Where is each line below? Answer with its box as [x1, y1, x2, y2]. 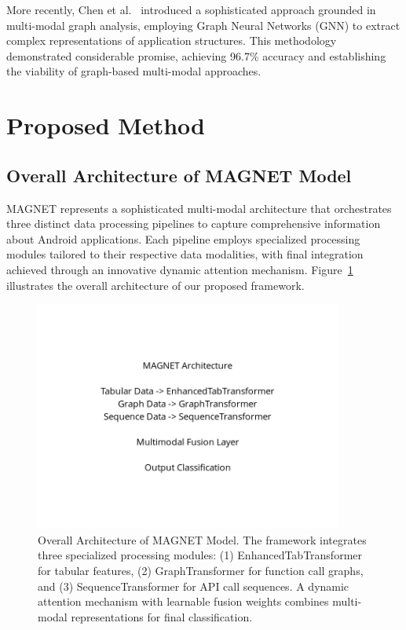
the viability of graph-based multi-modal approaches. [6, 63, 262, 79]
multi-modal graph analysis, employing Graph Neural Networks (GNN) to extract [6, 16, 401, 33]
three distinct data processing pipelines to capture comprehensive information [6, 215, 381, 232]
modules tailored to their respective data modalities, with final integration [6, 246, 364, 262]
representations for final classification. [71, 608, 253, 625]
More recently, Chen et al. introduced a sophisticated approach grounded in [6, 2, 376, 17]
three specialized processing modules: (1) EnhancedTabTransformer [38, 547, 363, 563]
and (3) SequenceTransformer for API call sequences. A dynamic [38, 577, 349, 594]
